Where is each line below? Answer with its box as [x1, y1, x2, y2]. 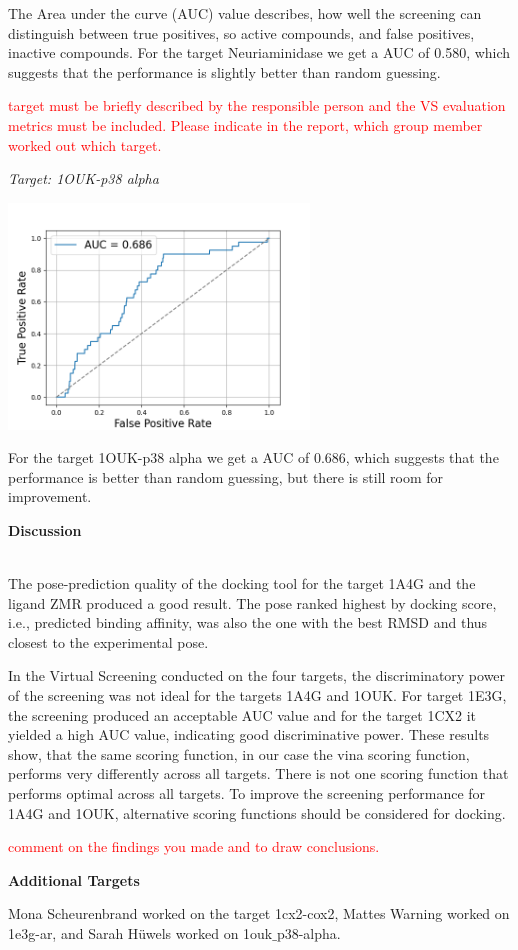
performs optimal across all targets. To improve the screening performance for [8, 783, 486, 804]
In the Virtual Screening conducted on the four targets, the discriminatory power [8, 665, 506, 686]
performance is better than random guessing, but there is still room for [8, 466, 444, 487]
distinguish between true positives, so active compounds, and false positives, [8, 22, 475, 43]
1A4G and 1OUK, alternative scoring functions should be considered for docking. [8, 802, 506, 823]
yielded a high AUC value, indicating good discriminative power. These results [8, 724, 490, 745]
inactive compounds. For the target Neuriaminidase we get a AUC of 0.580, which [8, 42, 511, 63]
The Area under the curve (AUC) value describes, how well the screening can [8, 3, 482, 23]
